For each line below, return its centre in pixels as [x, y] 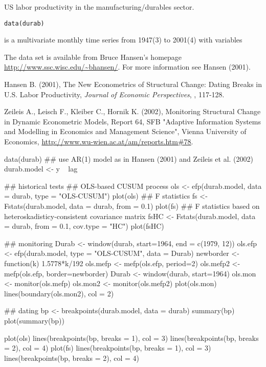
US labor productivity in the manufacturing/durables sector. [99, 7]
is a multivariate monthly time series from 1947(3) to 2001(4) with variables [123, 40]
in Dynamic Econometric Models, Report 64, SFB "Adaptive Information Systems [133, 121]
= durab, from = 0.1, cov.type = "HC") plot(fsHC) [84, 226]
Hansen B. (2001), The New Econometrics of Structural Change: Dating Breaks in [133, 84]
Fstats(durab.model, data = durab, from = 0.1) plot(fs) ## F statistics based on [132, 206]
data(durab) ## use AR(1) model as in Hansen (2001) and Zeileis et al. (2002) [129, 158]
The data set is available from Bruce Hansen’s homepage [93, 57]
